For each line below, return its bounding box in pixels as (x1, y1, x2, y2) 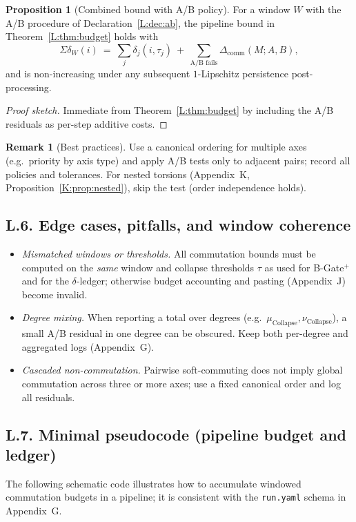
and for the (21, 273, 69, 288)
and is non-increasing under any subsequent (6, 66, 190, 81)
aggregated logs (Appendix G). (21, 339, 154, 354)
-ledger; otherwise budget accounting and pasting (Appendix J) (76, 273, 346, 288)
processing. (6, 79, 52, 94)
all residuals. (21, 389, 75, 404)
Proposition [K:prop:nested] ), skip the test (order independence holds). (6, 180, 306, 195)
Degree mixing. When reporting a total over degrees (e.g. (21, 310, 262, 325)
